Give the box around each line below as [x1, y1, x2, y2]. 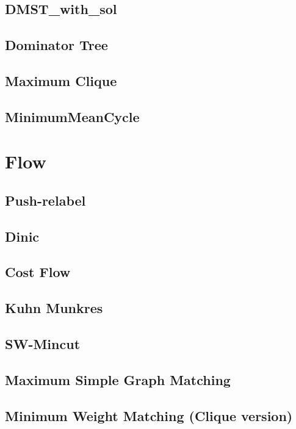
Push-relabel [5, 190, 86, 209]
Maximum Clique [5, 71, 117, 90]
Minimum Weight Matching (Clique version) [5, 406, 293, 425]
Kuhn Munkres [5, 298, 103, 317]
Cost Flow [5, 262, 71, 281]
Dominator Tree [5, 35, 108, 54]
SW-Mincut [5, 334, 81, 353]
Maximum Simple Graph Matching [5, 370, 231, 389]
